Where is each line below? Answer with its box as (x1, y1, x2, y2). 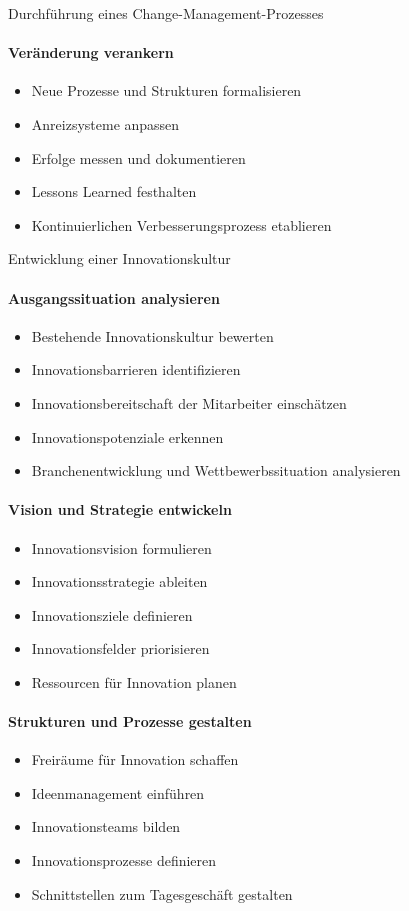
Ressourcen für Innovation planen (31, 671, 237, 692)
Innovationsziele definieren (31, 604, 193, 625)
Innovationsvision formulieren (31, 537, 212, 558)
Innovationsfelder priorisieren (31, 638, 210, 659)
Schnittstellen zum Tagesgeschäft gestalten (31, 883, 293, 904)
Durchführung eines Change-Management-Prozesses (8, 3, 324, 23)
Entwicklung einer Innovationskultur (8, 248, 231, 269)
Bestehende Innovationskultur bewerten (31, 325, 274, 346)
